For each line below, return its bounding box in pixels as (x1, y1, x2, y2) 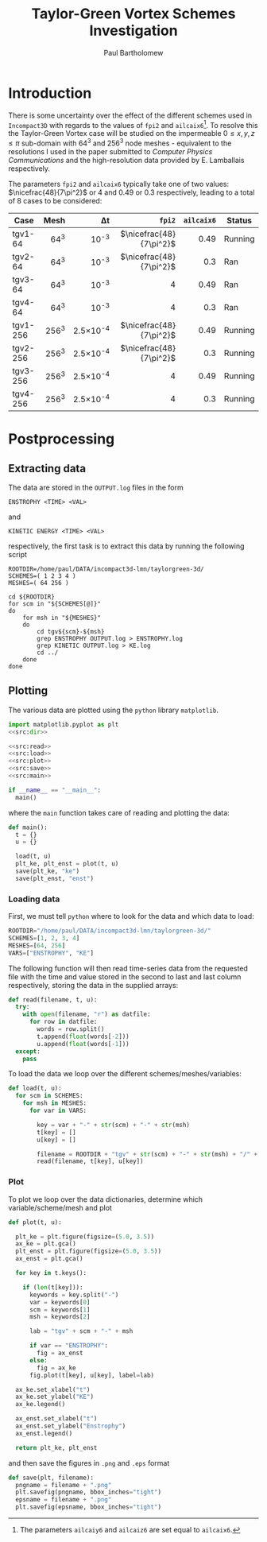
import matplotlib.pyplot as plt (8, 720, 119, 728)
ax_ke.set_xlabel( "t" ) (15, 1385, 91, 1393)
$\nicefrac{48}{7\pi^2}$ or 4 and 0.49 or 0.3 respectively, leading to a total (8, 188, 255, 197)
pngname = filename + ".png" (15, 1481, 112, 1489)
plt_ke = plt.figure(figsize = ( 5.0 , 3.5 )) (15, 1233, 155, 1241)
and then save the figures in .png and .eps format (8, 1458, 170, 1467)
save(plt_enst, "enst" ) (15, 874, 94, 882)
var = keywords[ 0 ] (29, 1298, 91, 1306)
